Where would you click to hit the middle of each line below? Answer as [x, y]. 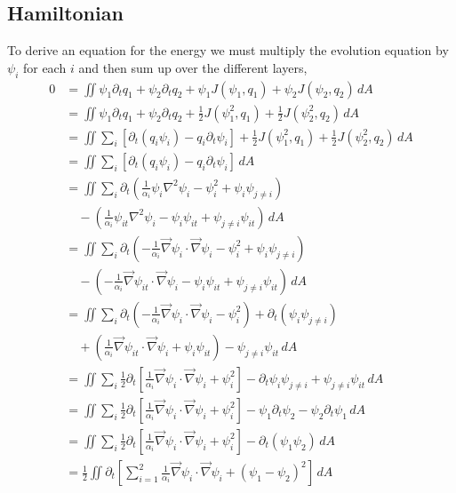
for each [44, 67]
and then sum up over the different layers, [193, 67]
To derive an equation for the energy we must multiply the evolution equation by [228, 50]
